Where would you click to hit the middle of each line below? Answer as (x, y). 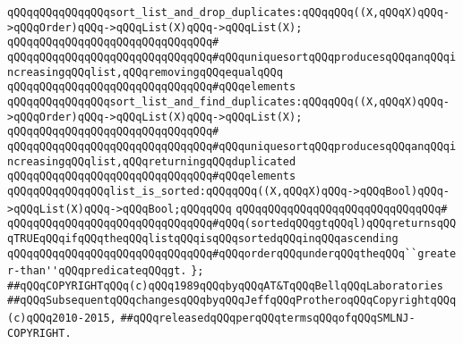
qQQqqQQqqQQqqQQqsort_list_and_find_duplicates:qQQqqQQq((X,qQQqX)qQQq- (228, 101)
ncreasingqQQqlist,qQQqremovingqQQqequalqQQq (145, 72)
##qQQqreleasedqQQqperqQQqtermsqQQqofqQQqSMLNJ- (268, 319)
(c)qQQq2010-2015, (62, 319)
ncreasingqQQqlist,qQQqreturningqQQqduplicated (152, 161)
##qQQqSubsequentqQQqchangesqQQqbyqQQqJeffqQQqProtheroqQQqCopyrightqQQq (232, 301)
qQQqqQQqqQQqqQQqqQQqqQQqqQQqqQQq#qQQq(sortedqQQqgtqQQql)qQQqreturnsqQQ (232, 224)
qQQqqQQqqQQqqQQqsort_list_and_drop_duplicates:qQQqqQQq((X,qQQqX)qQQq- (228, 13)
